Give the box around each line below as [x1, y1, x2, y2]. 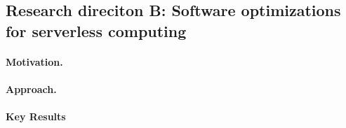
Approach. [6, 81, 57, 96]
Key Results [6, 109, 66, 124]
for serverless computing [6, 20, 187, 41]
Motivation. [6, 54, 63, 69]
